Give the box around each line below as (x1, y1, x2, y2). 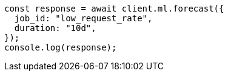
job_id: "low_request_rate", (14, 13, 153, 23)
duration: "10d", (14, 23, 96, 33)
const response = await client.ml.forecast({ (4, 4, 224, 13)
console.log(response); (4, 43, 117, 52)
